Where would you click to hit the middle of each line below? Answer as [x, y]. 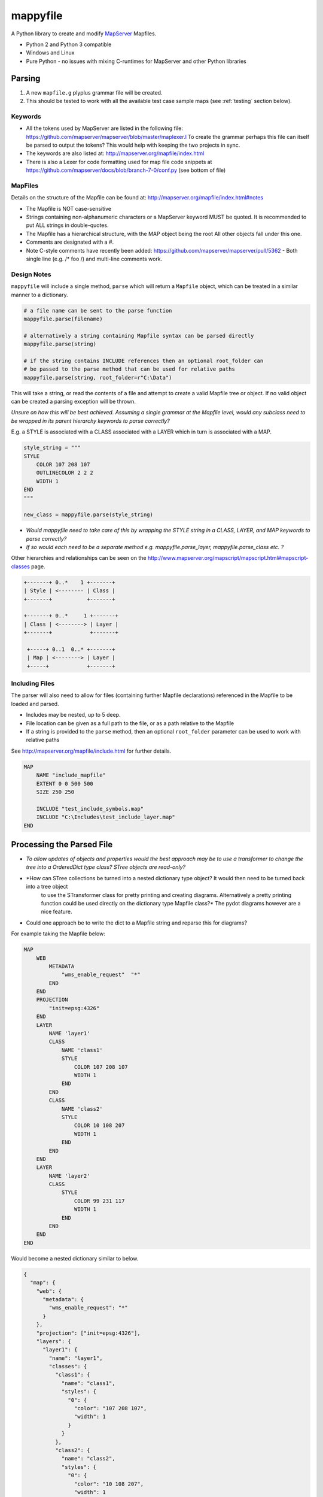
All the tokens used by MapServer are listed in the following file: [105, 128]
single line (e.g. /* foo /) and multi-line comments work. [94, 259]
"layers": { [54, 1341]
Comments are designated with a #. [70, 242]
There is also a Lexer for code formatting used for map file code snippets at [119, 162]
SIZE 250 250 [55, 792]
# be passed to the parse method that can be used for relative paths [129, 369]
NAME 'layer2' [69, 1176]
